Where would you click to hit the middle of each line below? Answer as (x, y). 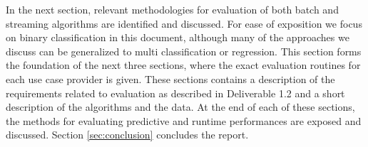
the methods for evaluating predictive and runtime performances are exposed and (184, 120)
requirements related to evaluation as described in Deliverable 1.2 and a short (175, 93)
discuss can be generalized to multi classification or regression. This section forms (184, 51)
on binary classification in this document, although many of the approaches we (178, 37)
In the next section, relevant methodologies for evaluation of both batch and (172, 9)
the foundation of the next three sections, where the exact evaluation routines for (183, 65)
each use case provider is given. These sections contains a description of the (170, 78)
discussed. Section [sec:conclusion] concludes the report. (127, 135)
